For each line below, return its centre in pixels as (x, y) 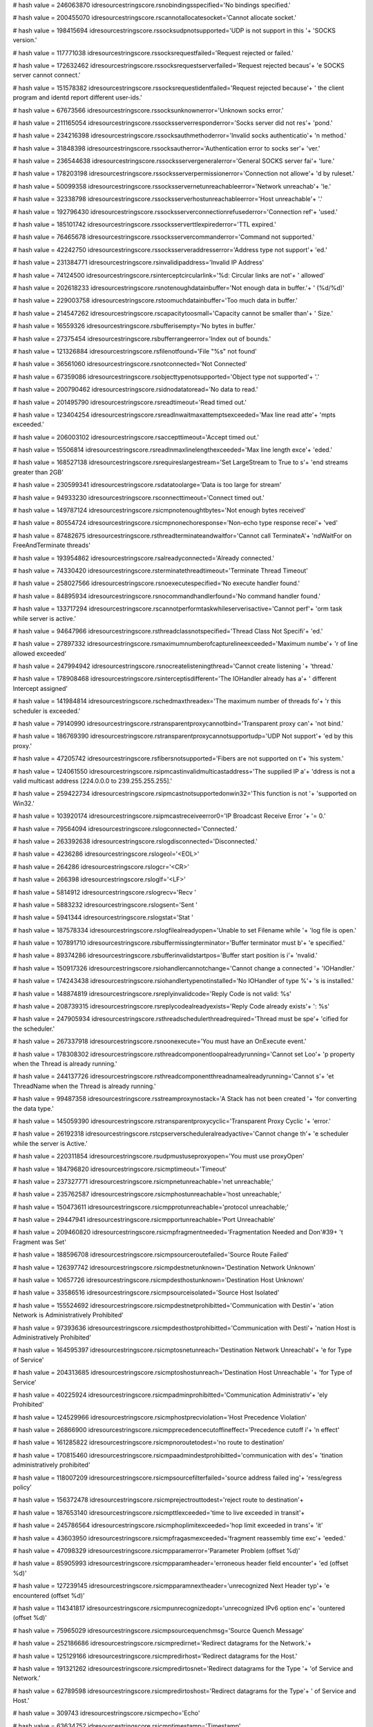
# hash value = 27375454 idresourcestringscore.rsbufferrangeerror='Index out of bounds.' (142, 338)
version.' (25, 40)
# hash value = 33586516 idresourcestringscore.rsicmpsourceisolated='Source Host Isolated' (146, 1292)
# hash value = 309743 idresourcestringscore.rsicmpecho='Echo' (106, 1713)
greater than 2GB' (38, 472)
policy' (22, 1487)
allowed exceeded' (40, 653)
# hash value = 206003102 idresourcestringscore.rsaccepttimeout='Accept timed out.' (136, 437)
